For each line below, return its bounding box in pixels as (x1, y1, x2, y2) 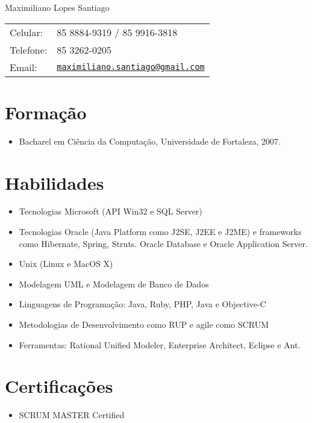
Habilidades (5, 170, 104, 195)
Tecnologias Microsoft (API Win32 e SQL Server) (19, 205, 202, 218)
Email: (10, 60, 37, 74)
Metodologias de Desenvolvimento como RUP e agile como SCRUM (19, 318, 269, 330)
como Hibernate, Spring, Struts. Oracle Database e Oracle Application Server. (19, 237, 308, 249)
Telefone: (10, 42, 48, 57)
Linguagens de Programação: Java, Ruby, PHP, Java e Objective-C (19, 298, 266, 310)
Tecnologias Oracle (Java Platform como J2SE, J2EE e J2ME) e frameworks (19, 225, 302, 238)
